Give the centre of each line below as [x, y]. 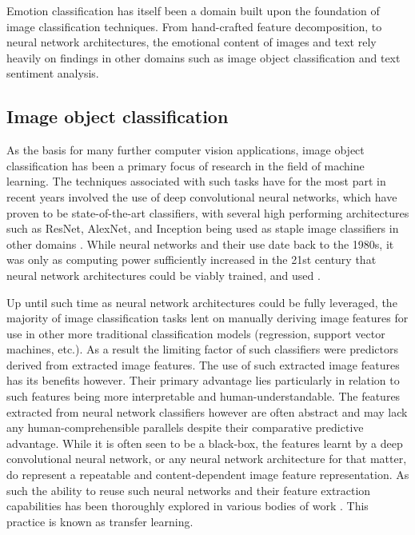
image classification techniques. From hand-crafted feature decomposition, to [194, 26]
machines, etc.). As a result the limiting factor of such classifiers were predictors [203, 349]
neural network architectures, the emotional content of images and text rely [192, 42]
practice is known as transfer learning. [100, 521]
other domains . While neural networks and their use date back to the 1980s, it [200, 244]
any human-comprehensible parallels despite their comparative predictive [185, 427]
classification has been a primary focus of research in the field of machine [186, 165]
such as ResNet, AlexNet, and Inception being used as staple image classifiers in [203, 228]
